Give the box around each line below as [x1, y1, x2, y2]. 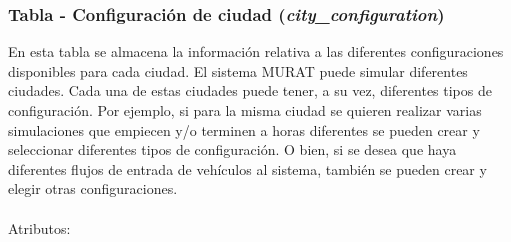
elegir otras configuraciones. [8, 178, 178, 199]
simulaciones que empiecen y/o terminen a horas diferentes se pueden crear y [8, 119, 480, 140]
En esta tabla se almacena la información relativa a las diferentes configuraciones [8, 41, 504, 62]
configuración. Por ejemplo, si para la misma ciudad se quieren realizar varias [8, 100, 482, 120]
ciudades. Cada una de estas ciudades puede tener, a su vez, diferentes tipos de [8, 80, 492, 101]
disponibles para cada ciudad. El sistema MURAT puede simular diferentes [8, 60, 468, 81]
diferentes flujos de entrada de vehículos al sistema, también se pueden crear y [8, 158, 487, 179]
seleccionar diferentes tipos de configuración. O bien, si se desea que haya [8, 139, 457, 160]
